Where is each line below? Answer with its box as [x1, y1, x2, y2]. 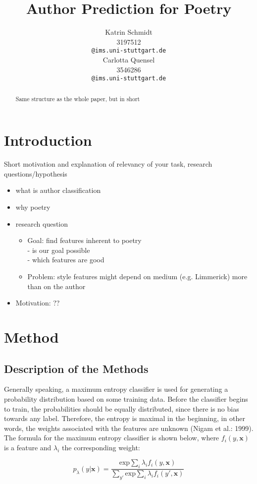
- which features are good [27, 254, 104, 265]
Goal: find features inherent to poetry [27, 235, 142, 245]
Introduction [4, 130, 92, 150]
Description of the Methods [4, 361, 149, 376]
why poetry [15, 201, 51, 212]
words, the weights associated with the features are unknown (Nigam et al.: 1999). [4, 423, 254, 433]
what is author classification [15, 185, 101, 195]
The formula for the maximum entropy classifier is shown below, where [4, 432, 219, 443]
